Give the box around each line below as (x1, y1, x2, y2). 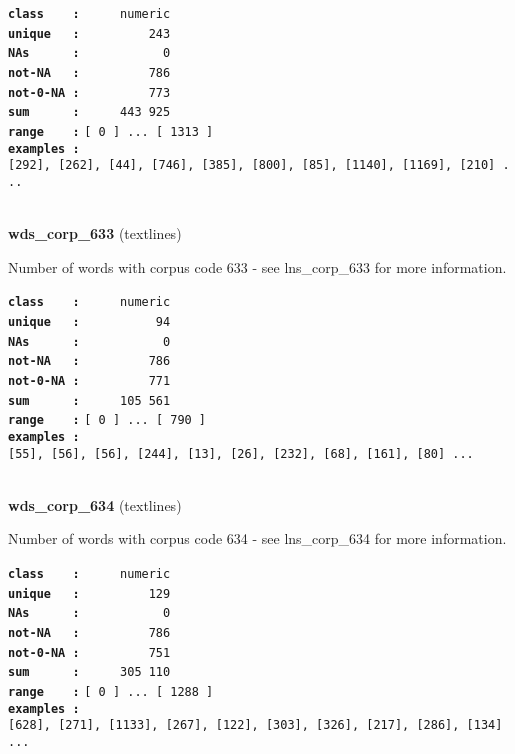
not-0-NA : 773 (8, 85, 171, 100)
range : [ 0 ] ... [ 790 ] (8, 413, 207, 428)
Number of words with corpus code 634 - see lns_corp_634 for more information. (8, 528, 507, 549)
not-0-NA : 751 (8, 645, 171, 660)
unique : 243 (8, 26, 171, 41)
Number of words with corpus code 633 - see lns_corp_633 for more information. (8, 256, 507, 277)
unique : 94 (8, 315, 171, 329)
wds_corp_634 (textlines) (8, 494, 182, 515)
